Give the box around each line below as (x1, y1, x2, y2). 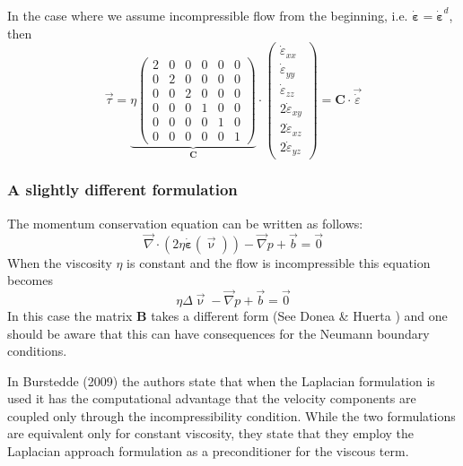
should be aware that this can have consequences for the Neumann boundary (7, 324, 430, 342)
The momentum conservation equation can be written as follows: (7, 213, 363, 232)
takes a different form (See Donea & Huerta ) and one (151, 306, 448, 324)
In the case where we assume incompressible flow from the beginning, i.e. (7, 6, 408, 24)
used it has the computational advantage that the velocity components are (7, 389, 416, 408)
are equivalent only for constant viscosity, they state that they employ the (7, 424, 415, 443)
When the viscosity (7, 253, 112, 272)
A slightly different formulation (7, 178, 238, 201)
